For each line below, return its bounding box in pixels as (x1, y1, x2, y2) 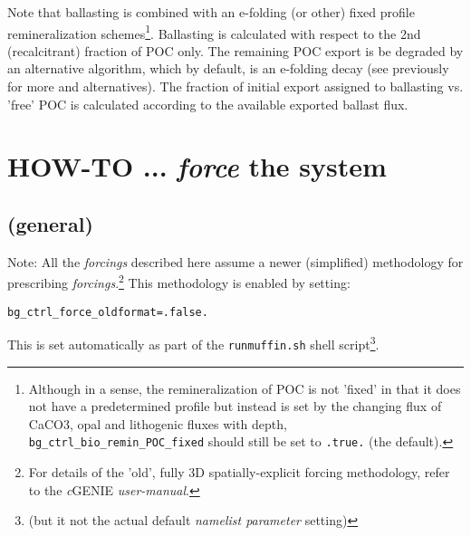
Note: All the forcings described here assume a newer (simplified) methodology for (7, 252, 464, 271)
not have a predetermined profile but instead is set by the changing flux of (28, 397, 442, 416)
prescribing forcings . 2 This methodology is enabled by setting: (7, 271, 351, 292)
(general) (7, 209, 93, 237)
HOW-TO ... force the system (7, 148, 387, 186)
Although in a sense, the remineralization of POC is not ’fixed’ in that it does (28, 378, 461, 397)
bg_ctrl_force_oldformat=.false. (7, 305, 208, 319)
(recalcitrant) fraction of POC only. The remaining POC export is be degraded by (7, 41, 464, 60)
